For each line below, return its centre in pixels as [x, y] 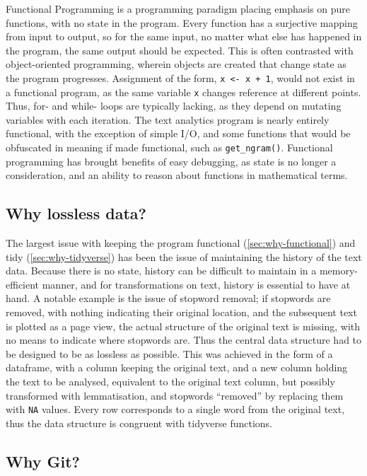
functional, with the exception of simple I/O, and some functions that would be [178, 133]
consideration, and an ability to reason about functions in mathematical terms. [177, 175]
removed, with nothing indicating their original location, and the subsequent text [181, 312]
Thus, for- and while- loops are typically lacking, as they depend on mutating [174, 106]
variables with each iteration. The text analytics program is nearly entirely [168, 119]
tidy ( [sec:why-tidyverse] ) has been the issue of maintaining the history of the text [184, 256]
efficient [23, 284]
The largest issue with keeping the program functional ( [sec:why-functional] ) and [181, 243]
